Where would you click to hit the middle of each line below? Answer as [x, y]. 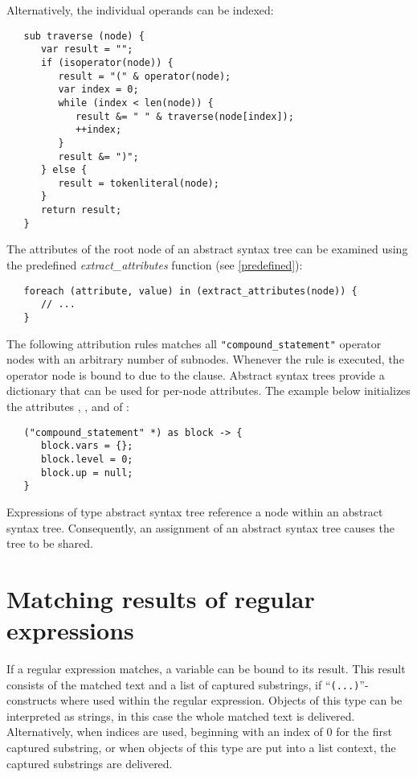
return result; [81, 210]
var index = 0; [98, 90]
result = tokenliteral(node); [139, 183]
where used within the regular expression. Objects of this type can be [231, 700]
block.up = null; [87, 473]
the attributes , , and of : [68, 407]
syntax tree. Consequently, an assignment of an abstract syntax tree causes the [200, 527]
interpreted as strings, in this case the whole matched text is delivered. [181, 715]
